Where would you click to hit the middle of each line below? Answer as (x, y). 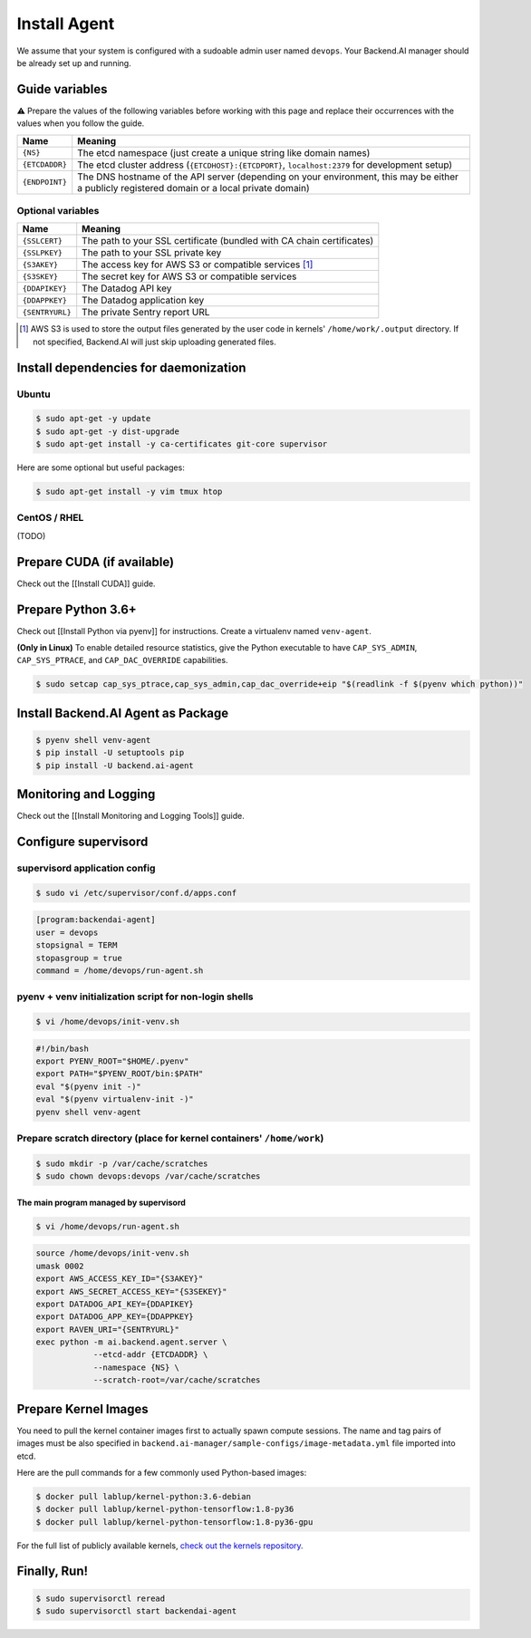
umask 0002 (60, 1266)
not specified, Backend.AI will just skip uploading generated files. (154, 342)
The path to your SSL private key (152, 253)
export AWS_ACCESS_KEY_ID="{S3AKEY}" (120, 1279)
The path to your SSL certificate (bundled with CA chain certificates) (228, 241)
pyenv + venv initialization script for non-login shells (135, 997)
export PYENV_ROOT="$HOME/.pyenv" (112, 1061)
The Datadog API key (127, 288)
